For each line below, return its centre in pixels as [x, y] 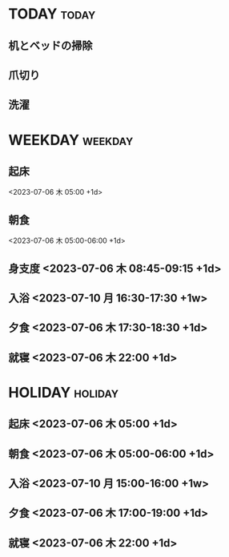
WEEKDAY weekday [71, 140]
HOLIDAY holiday [63, 392]
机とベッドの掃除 [50, 45]
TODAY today [52, 14]
